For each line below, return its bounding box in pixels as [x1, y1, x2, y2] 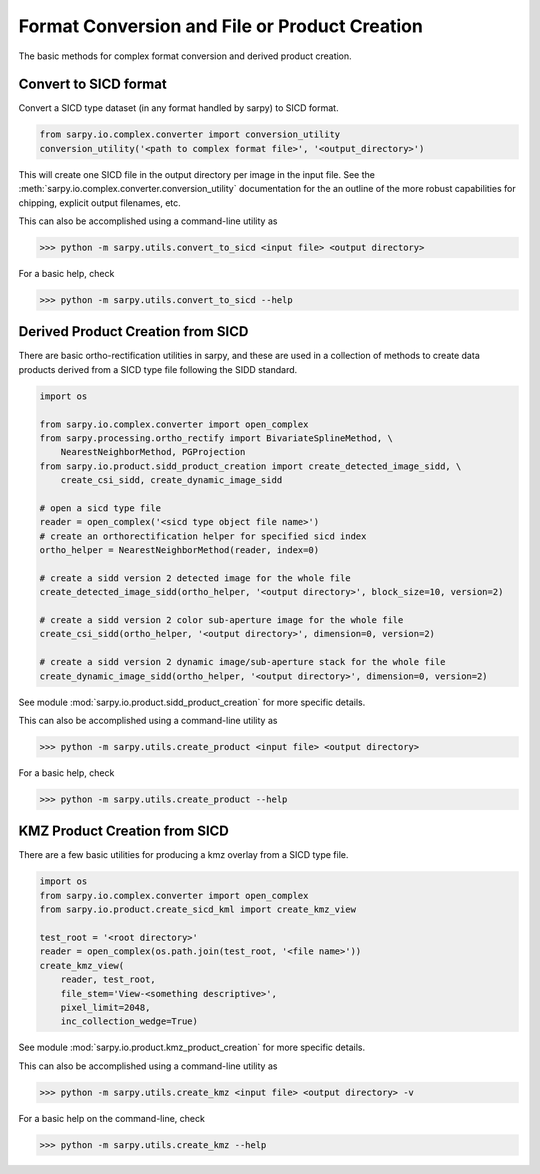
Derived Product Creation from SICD [18, 323, 249, 340]
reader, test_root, [60, 974, 157, 985]
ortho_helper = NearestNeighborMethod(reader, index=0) [39, 545, 320, 556]
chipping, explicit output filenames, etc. [18, 196, 182, 209]
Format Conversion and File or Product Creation [18, 15, 424, 37]
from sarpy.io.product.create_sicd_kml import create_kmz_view [39, 904, 357, 915]
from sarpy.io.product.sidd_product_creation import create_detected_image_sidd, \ [39, 460, 462, 472]
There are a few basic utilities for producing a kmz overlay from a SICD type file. [18, 849, 349, 861]
